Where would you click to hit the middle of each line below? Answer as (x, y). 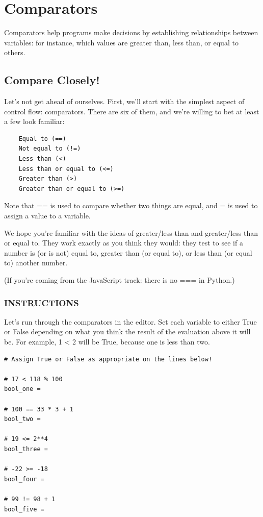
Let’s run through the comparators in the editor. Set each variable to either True (130, 321)
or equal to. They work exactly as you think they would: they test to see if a (124, 243)
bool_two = (22, 419)
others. (15, 52)
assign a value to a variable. (47, 216)
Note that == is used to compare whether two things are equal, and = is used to (131, 205)
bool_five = (24, 509)
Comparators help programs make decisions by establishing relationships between (131, 32)
